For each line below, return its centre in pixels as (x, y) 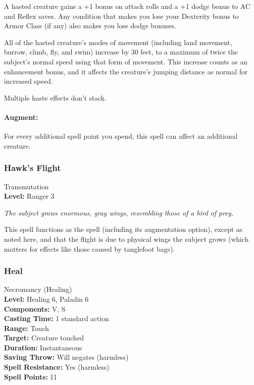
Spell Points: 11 (31, 376)
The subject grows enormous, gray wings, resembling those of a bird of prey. (119, 212)
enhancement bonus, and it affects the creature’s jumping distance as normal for (126, 71)
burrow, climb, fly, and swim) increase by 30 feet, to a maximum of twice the (121, 52)
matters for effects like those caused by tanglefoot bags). (89, 248)
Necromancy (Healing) (38, 289)
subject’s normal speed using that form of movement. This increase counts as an (126, 61)
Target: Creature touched (44, 338)
